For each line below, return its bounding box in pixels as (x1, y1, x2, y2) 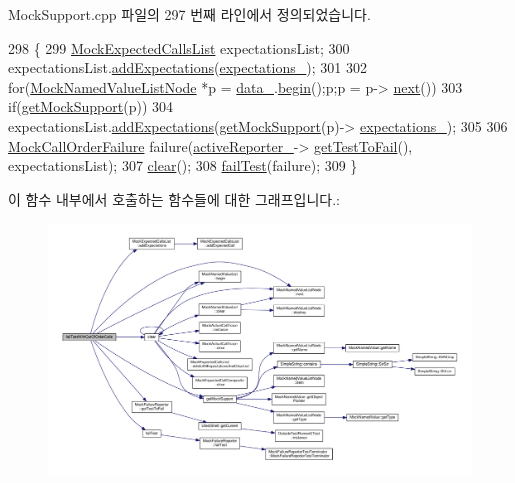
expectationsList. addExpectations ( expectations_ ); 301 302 (8, 57, 367, 78)
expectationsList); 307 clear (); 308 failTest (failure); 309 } (8, 155, 358, 176)
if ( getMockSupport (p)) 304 (8, 96, 174, 117)
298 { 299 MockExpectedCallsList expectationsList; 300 (8, 37, 350, 58)
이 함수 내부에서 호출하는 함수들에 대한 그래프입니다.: (8, 188, 340, 209)
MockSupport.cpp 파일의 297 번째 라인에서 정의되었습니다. (8, 4, 371, 24)
